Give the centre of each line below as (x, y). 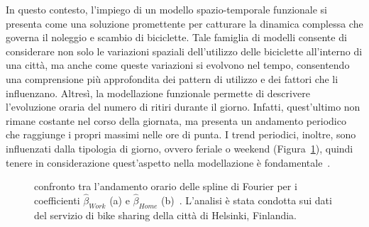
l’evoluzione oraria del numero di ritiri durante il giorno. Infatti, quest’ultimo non (183, 107)
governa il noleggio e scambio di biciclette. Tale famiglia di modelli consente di (176, 37)
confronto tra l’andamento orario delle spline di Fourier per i (166, 186)
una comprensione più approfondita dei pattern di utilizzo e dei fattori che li (172, 78)
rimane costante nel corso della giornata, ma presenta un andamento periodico (176, 120)
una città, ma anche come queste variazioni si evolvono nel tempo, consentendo (178, 65)
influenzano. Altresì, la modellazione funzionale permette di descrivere (158, 93)
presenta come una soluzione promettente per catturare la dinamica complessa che (184, 23)
